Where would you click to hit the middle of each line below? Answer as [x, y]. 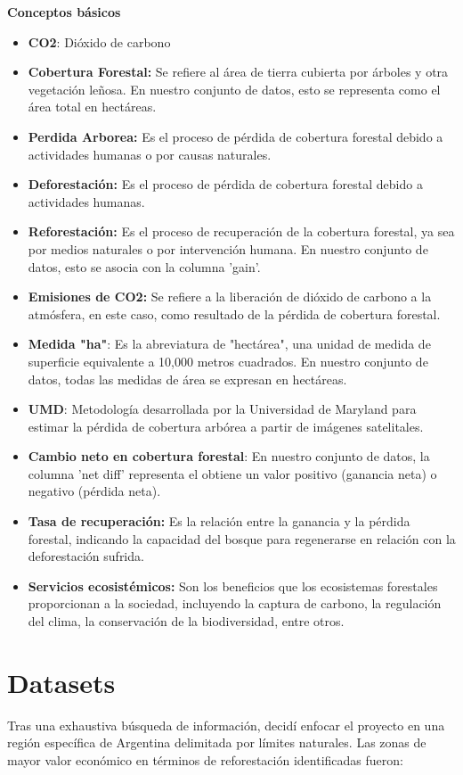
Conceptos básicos [64, 12]
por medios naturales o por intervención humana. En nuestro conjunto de [228, 248]
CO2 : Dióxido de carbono [99, 41]
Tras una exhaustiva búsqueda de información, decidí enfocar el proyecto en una [226, 725]
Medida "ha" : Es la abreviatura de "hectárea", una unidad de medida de [229, 344]
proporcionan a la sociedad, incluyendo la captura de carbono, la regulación [235, 603]
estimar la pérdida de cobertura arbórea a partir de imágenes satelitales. [226, 426]
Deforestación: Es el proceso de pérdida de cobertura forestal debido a [225, 184]
